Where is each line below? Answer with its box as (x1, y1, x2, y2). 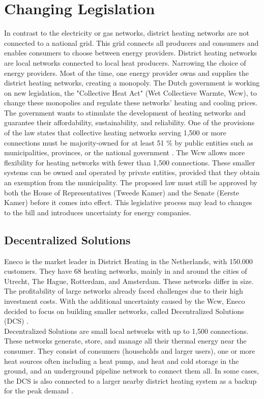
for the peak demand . (4, 385, 73, 396)
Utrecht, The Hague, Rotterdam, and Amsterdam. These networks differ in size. (4, 275, 254, 286)
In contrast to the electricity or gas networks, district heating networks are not (4, 27, 250, 38)
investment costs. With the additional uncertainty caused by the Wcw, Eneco (4, 295, 245, 306)
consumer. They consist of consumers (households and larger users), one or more (4, 345, 255, 356)
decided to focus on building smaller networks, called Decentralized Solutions (4, 305, 244, 316)
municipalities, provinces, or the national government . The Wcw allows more (4, 147, 245, 158)
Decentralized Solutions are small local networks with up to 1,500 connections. (4, 325, 249, 336)
